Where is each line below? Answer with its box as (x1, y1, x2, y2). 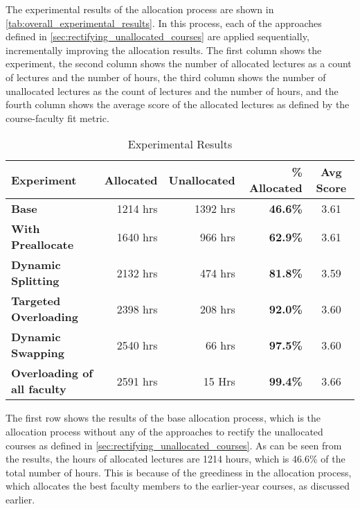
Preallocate (11, 236, 74, 253)
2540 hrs (116, 336, 158, 353)
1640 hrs (116, 228, 158, 245)
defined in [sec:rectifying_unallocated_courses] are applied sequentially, (6, 29, 309, 44)
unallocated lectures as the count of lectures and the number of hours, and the (6, 83, 339, 98)
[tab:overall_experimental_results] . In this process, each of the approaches (6, 15, 322, 30)
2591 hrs (116, 372, 158, 389)
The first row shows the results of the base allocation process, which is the (6, 411, 321, 425)
